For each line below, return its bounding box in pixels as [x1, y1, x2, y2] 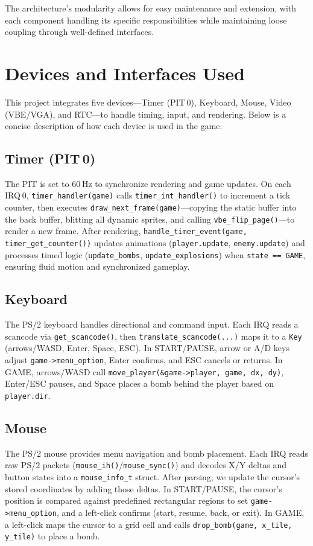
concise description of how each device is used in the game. [5, 119, 223, 132]
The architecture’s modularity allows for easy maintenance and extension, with [5, 2, 297, 14]
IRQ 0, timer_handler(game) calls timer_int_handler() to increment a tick [5, 189, 291, 202]
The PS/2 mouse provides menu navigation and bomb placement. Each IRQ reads [5, 446, 308, 459]
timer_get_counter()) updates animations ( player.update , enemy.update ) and [5, 236, 305, 249]
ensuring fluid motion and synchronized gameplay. [5, 260, 190, 273]
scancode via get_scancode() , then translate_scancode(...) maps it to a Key [5, 329, 302, 342]
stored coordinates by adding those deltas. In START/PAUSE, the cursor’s [5, 482, 282, 495]
